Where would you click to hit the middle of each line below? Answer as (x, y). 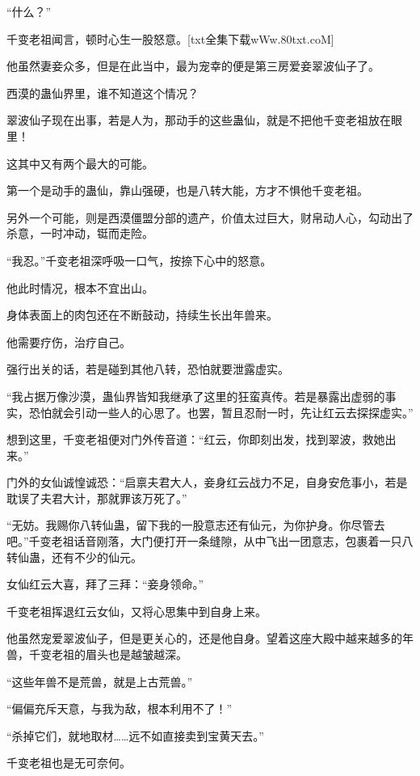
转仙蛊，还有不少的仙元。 (74, 557)
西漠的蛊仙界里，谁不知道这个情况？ (103, 93)
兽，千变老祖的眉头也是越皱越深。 (97, 654)
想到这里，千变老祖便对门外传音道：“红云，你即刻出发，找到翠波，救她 (196, 439)
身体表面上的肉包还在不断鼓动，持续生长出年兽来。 (142, 315)
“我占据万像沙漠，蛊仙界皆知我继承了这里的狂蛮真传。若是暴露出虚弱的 (196, 396)
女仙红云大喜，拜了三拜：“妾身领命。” (105, 584)
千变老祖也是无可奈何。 (69, 763)
